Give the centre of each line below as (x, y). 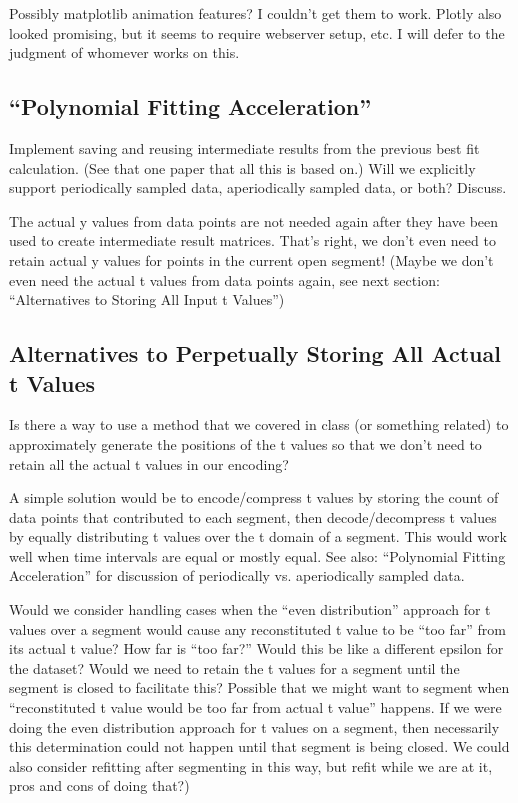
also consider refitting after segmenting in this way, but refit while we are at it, (251, 765)
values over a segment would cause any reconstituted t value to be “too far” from (258, 628)
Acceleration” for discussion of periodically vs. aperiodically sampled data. (237, 575)
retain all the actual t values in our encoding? (149, 463)
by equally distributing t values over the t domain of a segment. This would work (258, 536)
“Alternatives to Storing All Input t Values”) (147, 299)
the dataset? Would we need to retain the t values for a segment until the (234, 667)
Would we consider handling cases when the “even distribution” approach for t (250, 609)
